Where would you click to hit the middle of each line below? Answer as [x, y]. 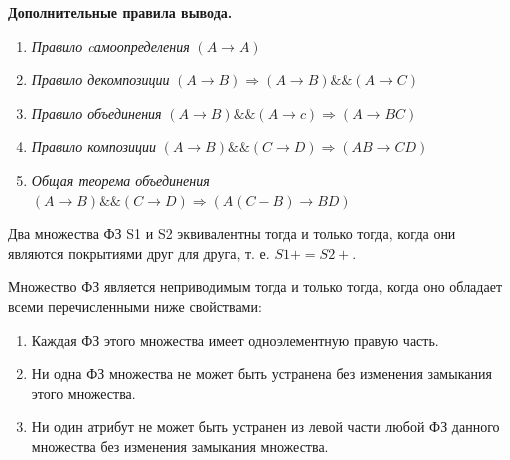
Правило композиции [93, 146]
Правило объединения [96, 112]
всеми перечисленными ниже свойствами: [135, 305]
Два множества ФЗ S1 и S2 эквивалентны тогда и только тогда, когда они [232, 233]
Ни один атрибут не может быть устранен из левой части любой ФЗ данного [265, 426]
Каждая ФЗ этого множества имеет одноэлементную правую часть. [235, 339]
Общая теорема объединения [120, 179]
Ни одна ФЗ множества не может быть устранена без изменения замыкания [261, 373]
